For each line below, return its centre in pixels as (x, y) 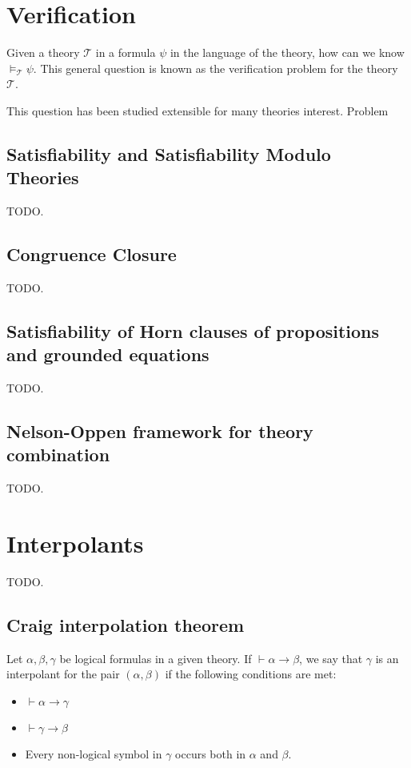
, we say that (331, 658)
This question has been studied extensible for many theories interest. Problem (198, 110)
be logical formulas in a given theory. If (156, 658)
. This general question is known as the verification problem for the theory (215, 68)
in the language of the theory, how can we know (287, 52)
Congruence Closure (92, 254)
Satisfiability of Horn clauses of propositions (193, 330)
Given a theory (43, 52)
